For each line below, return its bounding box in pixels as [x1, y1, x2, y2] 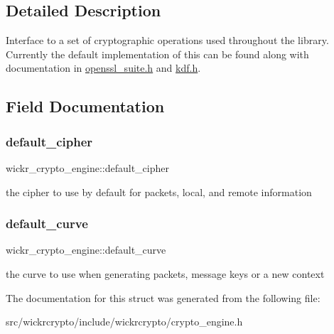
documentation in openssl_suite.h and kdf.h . [6, 60, 201, 75]
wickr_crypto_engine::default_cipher [6, 160, 169, 175]
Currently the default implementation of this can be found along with [6, 46, 309, 61]
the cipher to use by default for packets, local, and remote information [6, 184, 312, 199]
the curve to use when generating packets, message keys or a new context [6, 266, 325, 281]
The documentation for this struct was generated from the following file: [6, 290, 320, 305]
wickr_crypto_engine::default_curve [6, 242, 166, 257]
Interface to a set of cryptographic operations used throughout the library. [6, 33, 329, 48]
